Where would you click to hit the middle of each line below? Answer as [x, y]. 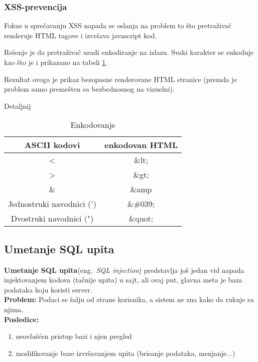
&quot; [141, 219]
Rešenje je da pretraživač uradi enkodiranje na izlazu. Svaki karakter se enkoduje [129, 52]
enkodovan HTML [141, 145]
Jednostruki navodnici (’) [52, 204]
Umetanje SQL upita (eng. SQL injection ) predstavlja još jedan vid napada [124, 270]
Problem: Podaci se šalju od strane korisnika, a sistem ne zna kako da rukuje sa [129, 299]
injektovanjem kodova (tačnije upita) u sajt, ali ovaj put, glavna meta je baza [123, 280]
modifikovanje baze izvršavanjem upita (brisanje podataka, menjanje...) [125, 353]
